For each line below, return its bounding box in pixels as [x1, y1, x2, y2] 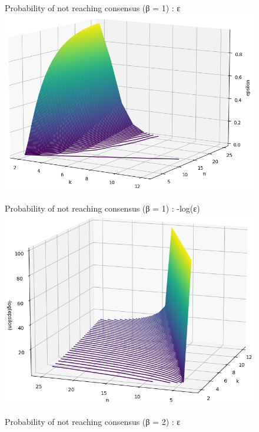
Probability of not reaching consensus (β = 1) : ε [5, 2, 181, 14]
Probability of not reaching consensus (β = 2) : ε [5, 415, 181, 427]
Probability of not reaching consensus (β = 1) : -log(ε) [5, 202, 200, 215]
